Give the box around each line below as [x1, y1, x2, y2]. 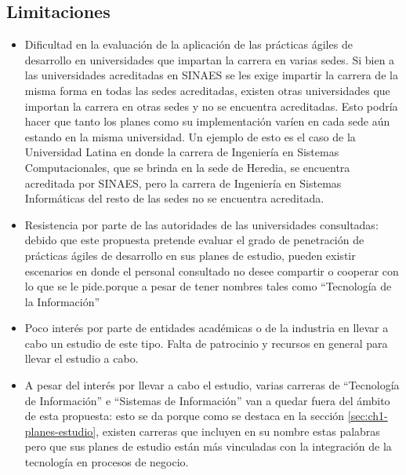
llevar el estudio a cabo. [24, 350, 139, 367]
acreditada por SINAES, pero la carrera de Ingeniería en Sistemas [24, 174, 342, 191]
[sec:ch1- [347, 407, 388, 424]
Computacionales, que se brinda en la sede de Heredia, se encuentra [24, 159, 350, 175]
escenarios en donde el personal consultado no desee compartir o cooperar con [24, 262, 399, 279]
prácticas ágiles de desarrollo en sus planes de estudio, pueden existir [24, 247, 356, 263]
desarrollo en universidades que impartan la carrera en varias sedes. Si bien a [24, 51, 395, 68]
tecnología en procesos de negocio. [24, 454, 189, 470]
